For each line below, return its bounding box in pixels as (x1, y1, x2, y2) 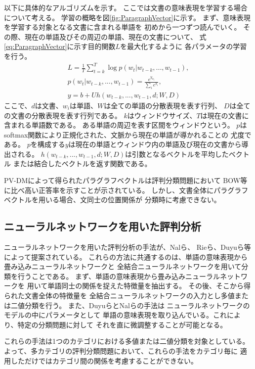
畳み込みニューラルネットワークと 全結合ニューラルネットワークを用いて (4, 261, 242, 272)
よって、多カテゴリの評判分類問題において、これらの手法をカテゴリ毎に (4, 345, 238, 356)
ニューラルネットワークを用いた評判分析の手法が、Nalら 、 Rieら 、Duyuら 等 (4, 242, 251, 252)
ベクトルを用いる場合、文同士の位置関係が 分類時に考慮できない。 (4, 194, 221, 205)
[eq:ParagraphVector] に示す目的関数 (4, 41, 116, 51)
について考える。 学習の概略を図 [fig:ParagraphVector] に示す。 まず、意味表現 (4, 12, 251, 22)
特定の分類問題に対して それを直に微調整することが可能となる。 (17, 319, 227, 329)
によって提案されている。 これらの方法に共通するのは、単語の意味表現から (4, 251, 248, 262)
